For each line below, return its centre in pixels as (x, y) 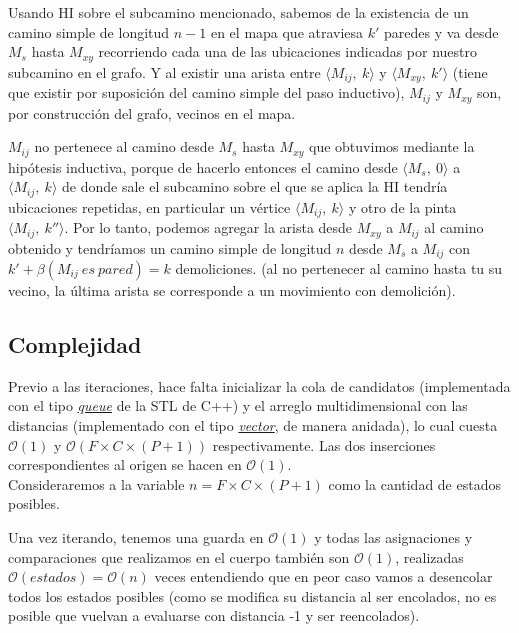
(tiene (470, 71)
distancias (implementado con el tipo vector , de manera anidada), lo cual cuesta (253, 424)
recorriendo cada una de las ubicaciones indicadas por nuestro (288, 51)
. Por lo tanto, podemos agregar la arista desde (208, 227)
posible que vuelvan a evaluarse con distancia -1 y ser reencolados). (214, 615)
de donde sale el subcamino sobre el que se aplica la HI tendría (255, 186)
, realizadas (429, 556)
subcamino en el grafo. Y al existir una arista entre (164, 71)
